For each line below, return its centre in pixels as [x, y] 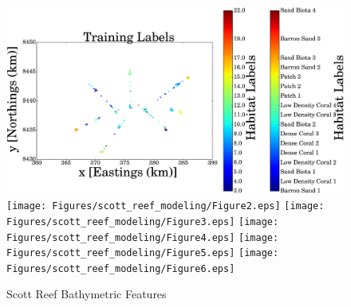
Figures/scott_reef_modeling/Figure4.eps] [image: [143, 237]
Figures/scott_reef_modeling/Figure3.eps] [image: [143, 222]
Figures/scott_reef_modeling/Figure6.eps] [121, 268]
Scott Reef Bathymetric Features [87, 294]
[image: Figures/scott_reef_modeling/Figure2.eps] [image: [166, 206]
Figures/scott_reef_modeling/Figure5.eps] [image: [143, 253]
